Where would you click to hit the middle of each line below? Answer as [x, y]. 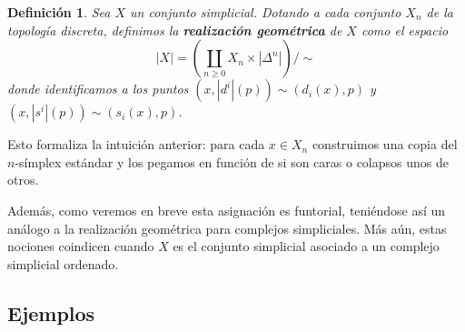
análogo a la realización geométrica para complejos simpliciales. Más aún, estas [227, 228]
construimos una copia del [385, 144]
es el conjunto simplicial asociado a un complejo [306, 246]
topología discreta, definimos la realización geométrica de [175, 30]
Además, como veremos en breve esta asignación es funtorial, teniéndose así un [227, 210]
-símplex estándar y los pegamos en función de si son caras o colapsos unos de [232, 161]
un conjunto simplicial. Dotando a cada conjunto [266, 12]
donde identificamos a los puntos [98, 89]
